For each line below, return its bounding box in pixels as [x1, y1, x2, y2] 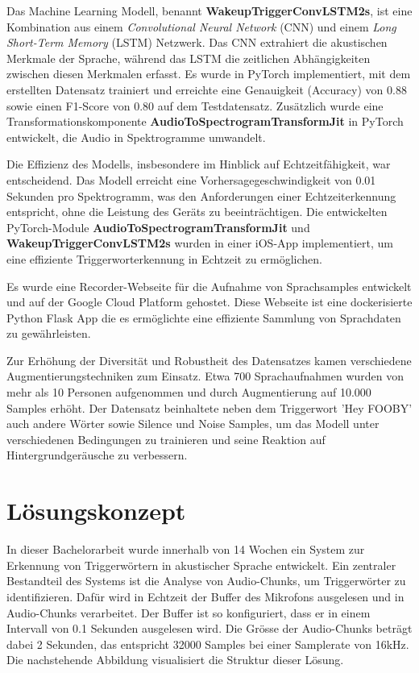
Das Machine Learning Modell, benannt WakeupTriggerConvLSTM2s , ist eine [6, 2, 413, 19]
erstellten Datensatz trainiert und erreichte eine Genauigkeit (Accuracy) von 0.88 [6, 81, 407, 98]
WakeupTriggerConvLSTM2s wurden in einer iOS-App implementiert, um [6, 235, 393, 251]
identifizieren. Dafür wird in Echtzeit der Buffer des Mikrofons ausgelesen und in [6, 588, 404, 604]
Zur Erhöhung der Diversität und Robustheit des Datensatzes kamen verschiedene [6, 351, 412, 368]
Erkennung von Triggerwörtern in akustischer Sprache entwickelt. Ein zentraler [6, 556, 396, 573]
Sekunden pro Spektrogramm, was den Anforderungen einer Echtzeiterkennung [6, 187, 396, 204]
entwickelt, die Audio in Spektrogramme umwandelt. [6, 128, 266, 145]
